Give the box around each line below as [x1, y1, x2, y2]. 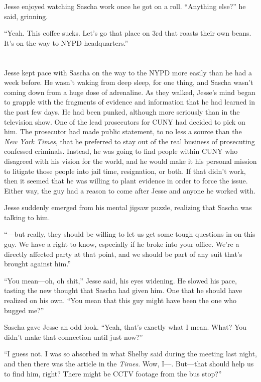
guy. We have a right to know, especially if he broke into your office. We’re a [4, 239, 239, 249]
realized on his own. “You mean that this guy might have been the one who [4, 295, 236, 306]
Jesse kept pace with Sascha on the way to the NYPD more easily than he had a [4, 67, 252, 77]
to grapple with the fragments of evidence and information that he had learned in [4, 97, 255, 107]
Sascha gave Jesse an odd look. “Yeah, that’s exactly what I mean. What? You [4, 322, 247, 332]
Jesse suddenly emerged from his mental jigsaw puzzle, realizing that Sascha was [4, 202, 252, 213]
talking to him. [4, 212, 50, 222]
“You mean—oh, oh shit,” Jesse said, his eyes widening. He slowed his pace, [4, 275, 237, 285]
